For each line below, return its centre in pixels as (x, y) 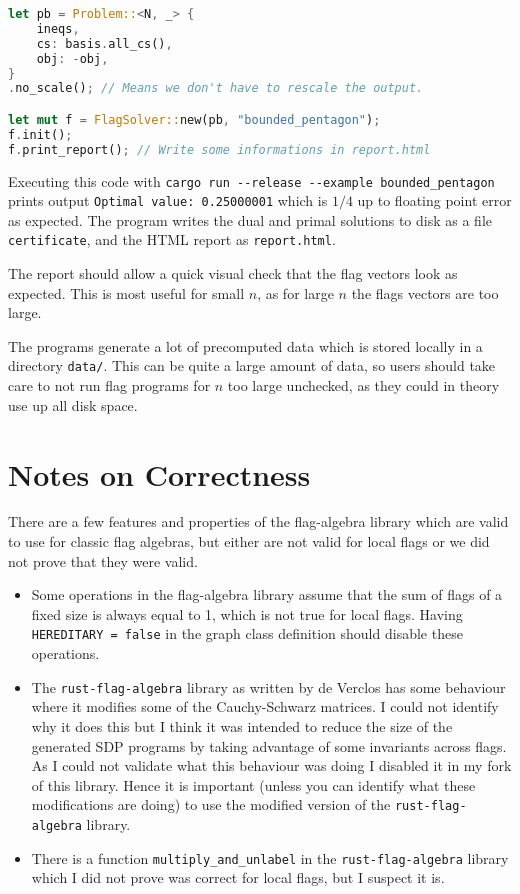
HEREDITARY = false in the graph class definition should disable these (247, 633)
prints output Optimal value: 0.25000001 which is (168, 200)
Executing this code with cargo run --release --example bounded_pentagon (251, 180)
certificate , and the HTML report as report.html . (172, 239)
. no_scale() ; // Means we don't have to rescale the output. (216, 88)
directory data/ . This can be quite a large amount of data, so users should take (252, 365)
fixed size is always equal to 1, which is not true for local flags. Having (247, 613)
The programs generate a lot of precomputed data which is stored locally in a (245, 345)
